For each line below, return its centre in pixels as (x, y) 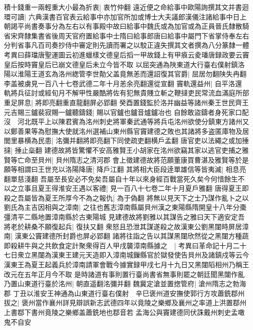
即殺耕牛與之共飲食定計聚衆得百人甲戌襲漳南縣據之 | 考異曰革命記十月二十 (125, 245)
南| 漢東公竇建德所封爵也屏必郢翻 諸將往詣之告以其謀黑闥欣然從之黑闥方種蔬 (126, 236)
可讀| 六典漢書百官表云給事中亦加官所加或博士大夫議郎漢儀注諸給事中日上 (128, 16)
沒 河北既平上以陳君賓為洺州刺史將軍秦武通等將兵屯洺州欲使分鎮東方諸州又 (126, 121)
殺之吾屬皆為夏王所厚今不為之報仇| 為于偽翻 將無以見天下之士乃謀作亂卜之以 (126, 197)
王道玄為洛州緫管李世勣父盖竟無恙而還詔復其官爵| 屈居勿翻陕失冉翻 (139, 74)
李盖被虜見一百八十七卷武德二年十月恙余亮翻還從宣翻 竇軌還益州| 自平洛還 (123, 83)
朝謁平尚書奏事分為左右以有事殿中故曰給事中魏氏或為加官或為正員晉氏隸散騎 (126, 26)
